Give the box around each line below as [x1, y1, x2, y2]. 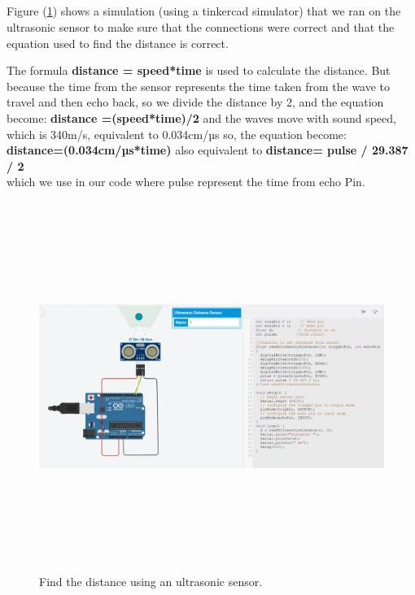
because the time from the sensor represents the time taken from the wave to [7, 77, 391, 94]
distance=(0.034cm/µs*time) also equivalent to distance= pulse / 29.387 [7, 141, 408, 159]
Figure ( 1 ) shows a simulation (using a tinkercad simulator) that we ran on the [7, 2, 401, 20]
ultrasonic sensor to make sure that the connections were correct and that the [7, 18, 395, 35]
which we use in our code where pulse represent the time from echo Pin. [7, 173, 365, 190]
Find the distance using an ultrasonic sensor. [39, 573, 263, 590]
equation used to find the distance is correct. [7, 34, 229, 51]
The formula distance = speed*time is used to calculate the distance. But [7, 62, 391, 79]
